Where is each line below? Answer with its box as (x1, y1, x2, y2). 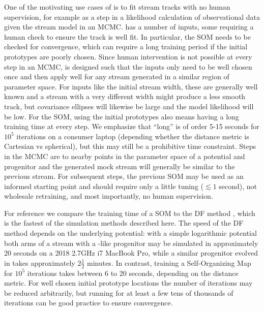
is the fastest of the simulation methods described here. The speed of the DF (4, 217, 244, 228)
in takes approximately (4, 257, 75, 268)
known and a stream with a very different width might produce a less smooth (4, 91, 246, 102)
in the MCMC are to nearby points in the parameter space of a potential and (4, 150, 245, 161)
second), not (219, 180, 257, 191)
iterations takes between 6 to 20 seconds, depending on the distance (27, 267, 239, 278)
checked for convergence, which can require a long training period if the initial (4, 41, 248, 52)
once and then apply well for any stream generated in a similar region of (4, 71, 229, 82)
